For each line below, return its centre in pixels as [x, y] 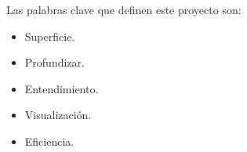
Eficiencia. [49, 141]
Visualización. [58, 115]
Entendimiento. [62, 88]
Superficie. [50, 36]
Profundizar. [54, 62]
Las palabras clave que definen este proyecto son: [124, 9]
